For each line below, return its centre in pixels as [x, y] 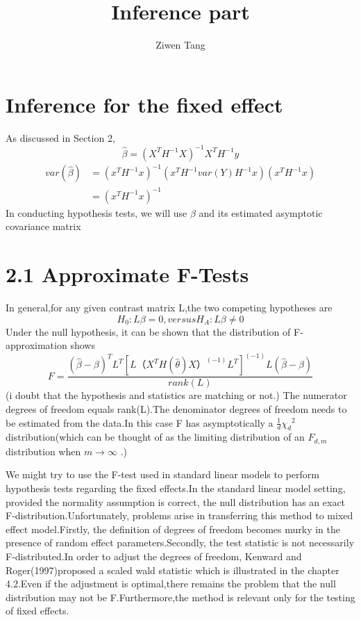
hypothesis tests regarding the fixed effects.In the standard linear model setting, [176, 488]
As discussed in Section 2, [60, 137]
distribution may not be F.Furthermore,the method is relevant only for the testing [180, 597]
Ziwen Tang [180, 45]
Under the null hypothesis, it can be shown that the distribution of [148, 331]
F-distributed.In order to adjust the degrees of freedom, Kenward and [154, 556]
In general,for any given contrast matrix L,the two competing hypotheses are [169, 308]
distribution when [43, 451]
